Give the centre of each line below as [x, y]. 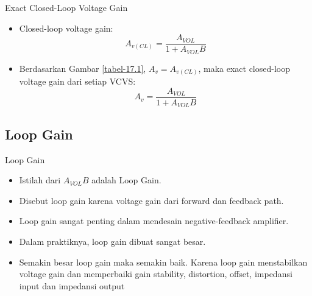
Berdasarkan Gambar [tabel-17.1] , [83, 68]
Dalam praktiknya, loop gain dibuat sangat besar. [112, 241]
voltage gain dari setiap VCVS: [77, 81]
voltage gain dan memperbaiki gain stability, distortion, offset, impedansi [156, 274]
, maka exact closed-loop [244, 68]
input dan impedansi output [72, 285]
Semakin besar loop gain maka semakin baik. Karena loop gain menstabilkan [163, 262]
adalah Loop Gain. [126, 180]
